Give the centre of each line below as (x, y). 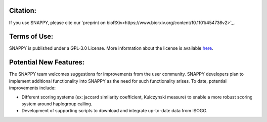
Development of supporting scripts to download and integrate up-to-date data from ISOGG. (114, 111)
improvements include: (32, 88)
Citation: (23, 11)
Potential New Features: (47, 62)
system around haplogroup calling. (57, 104)
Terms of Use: (31, 37)
